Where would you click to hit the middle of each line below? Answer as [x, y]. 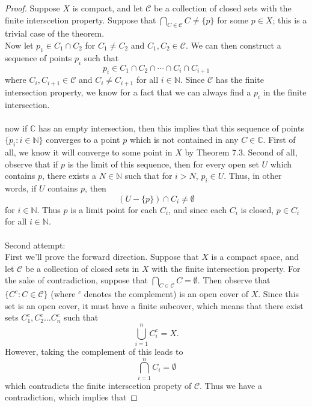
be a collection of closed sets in [82, 268]
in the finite [285, 92]
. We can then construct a [233, 45]
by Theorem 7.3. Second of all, [241, 152]
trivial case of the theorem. [55, 33]
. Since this [278, 294]
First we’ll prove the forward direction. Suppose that [102, 257]
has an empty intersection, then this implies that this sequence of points [171, 128]
